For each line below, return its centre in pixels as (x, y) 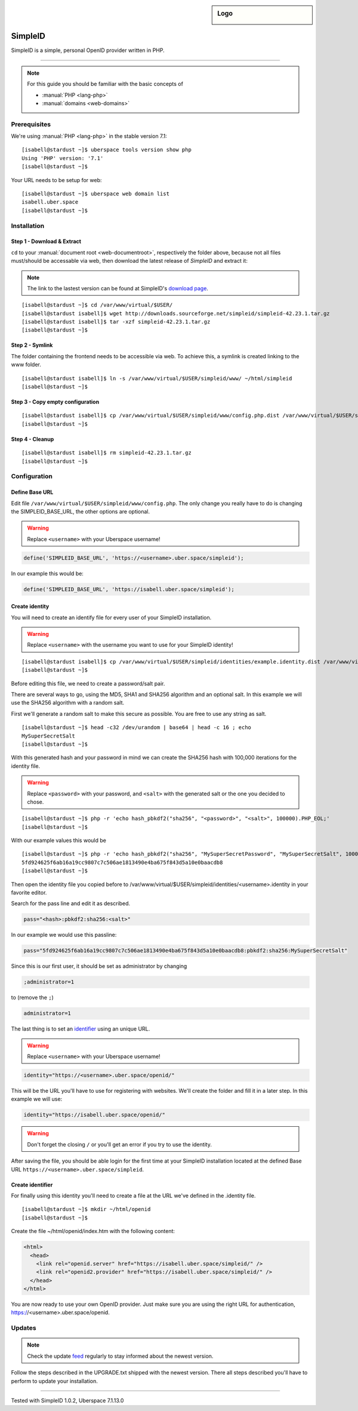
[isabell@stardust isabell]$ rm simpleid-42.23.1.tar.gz (107, 453)
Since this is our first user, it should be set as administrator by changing (99, 966)
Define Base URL (32, 492)
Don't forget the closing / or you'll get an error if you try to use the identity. (119, 1144)
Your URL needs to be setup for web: (56, 180)
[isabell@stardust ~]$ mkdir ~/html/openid (86, 1209)
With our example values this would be (59, 840)
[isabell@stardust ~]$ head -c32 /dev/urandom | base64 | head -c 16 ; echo (137, 728)
